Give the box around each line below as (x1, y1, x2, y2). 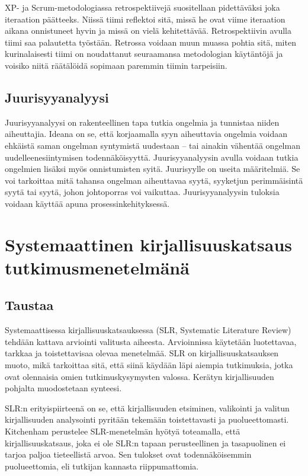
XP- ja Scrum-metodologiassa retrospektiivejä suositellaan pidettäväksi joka (5, 1, 280, 13)
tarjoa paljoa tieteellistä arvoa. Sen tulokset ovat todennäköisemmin (5, 448, 252, 461)
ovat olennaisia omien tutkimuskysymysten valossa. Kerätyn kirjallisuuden (5, 370, 274, 382)
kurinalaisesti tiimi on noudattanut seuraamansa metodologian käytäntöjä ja (5, 47, 283, 60)
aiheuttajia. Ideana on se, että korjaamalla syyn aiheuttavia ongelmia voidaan (5, 127, 288, 140)
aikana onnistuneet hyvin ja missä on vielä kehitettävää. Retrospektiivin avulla (5, 24, 291, 37)
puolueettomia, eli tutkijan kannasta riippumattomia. (5, 459, 199, 472)
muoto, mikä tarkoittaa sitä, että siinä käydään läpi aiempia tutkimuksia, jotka (5, 359, 293, 371)
